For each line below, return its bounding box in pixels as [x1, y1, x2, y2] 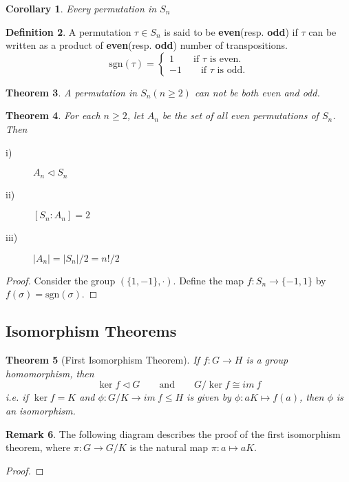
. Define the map [173, 273, 244, 287]
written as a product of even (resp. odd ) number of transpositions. [6, 38, 288, 52]
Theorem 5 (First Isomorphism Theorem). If [6, 353, 200, 367]
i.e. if [6, 390, 28, 404]
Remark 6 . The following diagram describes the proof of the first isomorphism [6, 426, 341, 441]
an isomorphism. [6, 403, 76, 417]
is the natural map [129, 440, 209, 454]
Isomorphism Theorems [6, 320, 177, 342]
